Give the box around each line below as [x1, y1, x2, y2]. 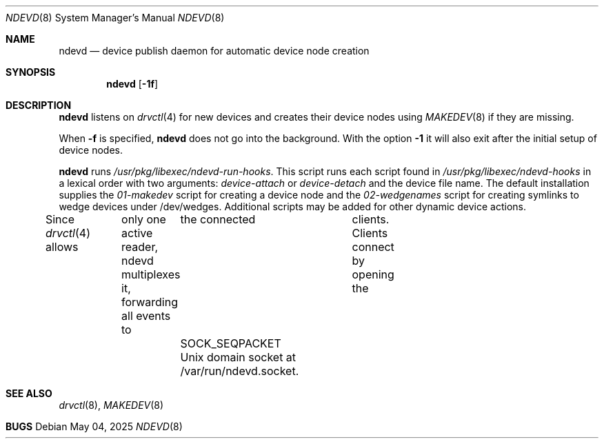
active [121, 226, 153, 240]
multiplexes [121, 268, 181, 281]
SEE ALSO [6, 387, 52, 399]
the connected [180, 212, 256, 226]
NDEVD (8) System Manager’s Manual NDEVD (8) [6, 12, 225, 23]
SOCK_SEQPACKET [180, 336, 281, 350]
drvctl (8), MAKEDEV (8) [59, 399, 164, 411]
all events [121, 309, 171, 323]
